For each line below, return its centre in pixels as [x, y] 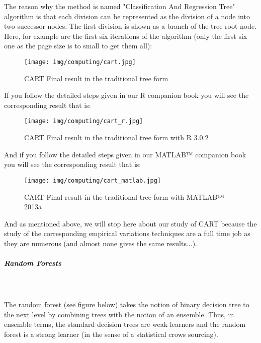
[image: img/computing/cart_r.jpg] [84, 121]
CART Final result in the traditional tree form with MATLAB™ [124, 196]
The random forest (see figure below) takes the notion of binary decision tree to [127, 304]
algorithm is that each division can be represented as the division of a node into [127, 16]
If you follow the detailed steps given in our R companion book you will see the [126, 95]
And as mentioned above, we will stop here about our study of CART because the [130, 223]
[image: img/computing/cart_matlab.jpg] [93, 180]
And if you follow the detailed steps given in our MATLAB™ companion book [125, 154]
